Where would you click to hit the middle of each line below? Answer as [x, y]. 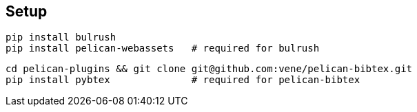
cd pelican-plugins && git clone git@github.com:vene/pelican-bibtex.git [209, 69]
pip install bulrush [61, 37]
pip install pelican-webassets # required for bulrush [163, 48]
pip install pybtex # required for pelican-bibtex [183, 80]
